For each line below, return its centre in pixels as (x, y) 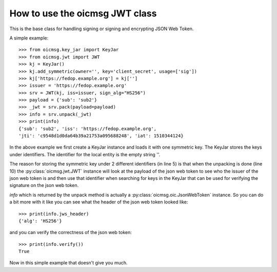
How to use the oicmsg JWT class (83, 13)
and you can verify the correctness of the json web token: (71, 233)
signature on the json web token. (44, 185)
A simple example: (29, 38)
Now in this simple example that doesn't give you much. (68, 263)
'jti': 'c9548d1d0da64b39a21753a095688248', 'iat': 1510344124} (101, 136)
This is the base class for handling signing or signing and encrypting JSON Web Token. (102, 29)
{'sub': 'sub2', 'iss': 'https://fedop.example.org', (87, 129)
